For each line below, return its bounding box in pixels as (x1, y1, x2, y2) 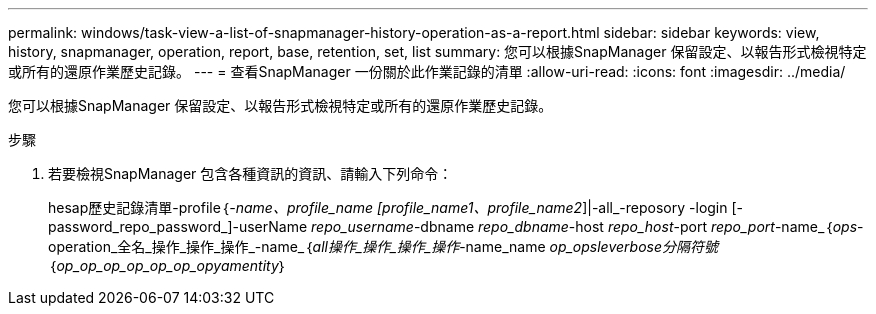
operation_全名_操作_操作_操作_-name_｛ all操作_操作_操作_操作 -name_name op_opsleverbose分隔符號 (48, 238, 718, 255)
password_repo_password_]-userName (48, 218, 308, 235)
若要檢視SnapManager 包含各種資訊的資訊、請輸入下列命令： (48, 165, 453, 182)
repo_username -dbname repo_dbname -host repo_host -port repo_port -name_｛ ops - (311, 218, 864, 235)
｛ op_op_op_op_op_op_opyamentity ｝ (48, 257, 288, 274)
